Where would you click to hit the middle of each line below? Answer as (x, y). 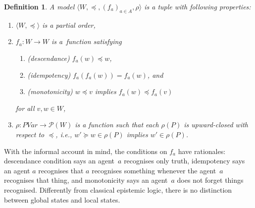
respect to (30, 134)
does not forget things (210, 180)
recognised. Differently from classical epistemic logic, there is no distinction (118, 189)
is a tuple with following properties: (198, 6)
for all (25, 108)
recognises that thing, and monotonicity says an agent (86, 180)
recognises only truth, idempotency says (184, 161)
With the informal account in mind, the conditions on (86, 151)
